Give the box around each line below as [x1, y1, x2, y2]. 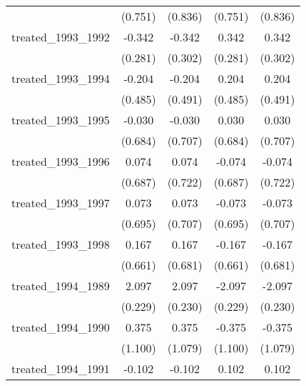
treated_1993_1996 [11, 153, 110, 169]
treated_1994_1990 [11, 319, 110, 335]
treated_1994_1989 [11, 277, 110, 294]
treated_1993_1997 [11, 194, 110, 211]
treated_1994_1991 [11, 360, 110, 377]
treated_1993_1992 [11, 29, 110, 45]
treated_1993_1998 [11, 236, 110, 252]
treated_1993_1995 [11, 112, 110, 128]
